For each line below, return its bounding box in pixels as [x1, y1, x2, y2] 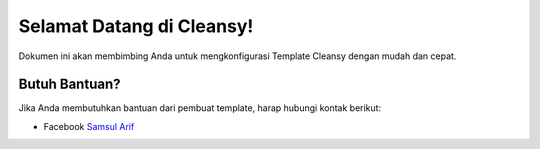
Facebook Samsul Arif [43, 120, 135, 132]
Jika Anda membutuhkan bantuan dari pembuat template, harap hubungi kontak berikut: [18, 102, 382, 114]
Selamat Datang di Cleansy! [18, 15, 254, 37]
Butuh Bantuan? [18, 76, 121, 93]
